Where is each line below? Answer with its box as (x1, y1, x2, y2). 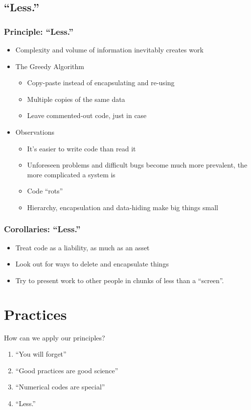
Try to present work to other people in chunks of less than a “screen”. (15, 275, 224, 285)
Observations (15, 126, 54, 137)
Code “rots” (27, 186, 63, 196)
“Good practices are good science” (15, 365, 118, 375)
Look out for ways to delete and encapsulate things (15, 259, 169, 269)
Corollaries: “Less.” (4, 223, 81, 235)
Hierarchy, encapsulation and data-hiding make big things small (27, 202, 218, 212)
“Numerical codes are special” (15, 382, 105, 392)
